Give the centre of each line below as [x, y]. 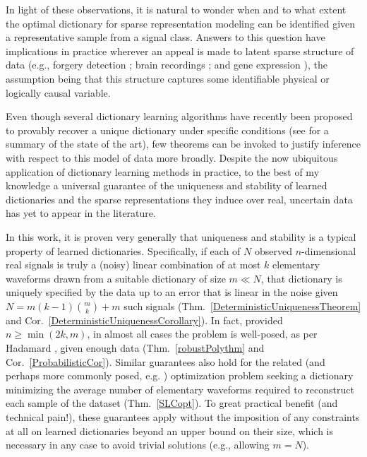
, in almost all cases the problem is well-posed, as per [202, 334]
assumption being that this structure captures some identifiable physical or [168, 78]
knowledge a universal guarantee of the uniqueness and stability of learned [167, 185]
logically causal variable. [58, 92]
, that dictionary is [301, 278]
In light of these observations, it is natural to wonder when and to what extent [176, 9]
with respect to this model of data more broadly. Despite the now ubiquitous [172, 157]
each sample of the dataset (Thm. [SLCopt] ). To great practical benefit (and [172, 403]
